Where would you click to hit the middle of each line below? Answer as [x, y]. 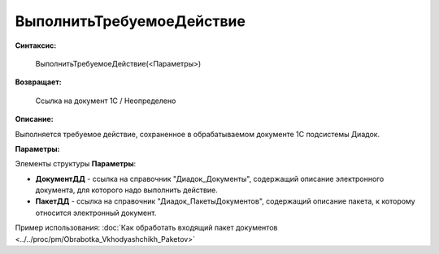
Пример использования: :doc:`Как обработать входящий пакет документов [146, 228]
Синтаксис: [36, 45]
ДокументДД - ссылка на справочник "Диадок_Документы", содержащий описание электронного [210, 179]
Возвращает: [38, 82]
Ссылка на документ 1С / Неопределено [106, 101]
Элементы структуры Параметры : [76, 164]
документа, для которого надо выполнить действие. [127, 190]
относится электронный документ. [96, 213]
